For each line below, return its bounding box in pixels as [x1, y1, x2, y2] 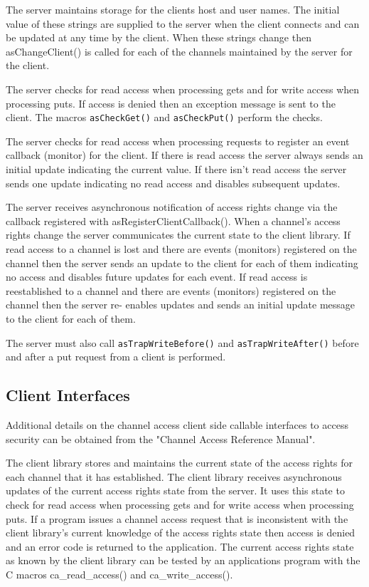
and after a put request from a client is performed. [6, 349, 226, 364]
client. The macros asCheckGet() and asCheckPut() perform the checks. [6, 110, 323, 125]
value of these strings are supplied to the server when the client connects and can [6, 16, 360, 31]
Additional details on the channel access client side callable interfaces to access [6, 417, 348, 432]
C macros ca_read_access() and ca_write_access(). [6, 566, 233, 581]
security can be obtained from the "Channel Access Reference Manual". [6, 431, 316, 446]
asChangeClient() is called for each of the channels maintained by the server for [6, 43, 353, 58]
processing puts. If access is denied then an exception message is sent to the [6, 95, 336, 110]
